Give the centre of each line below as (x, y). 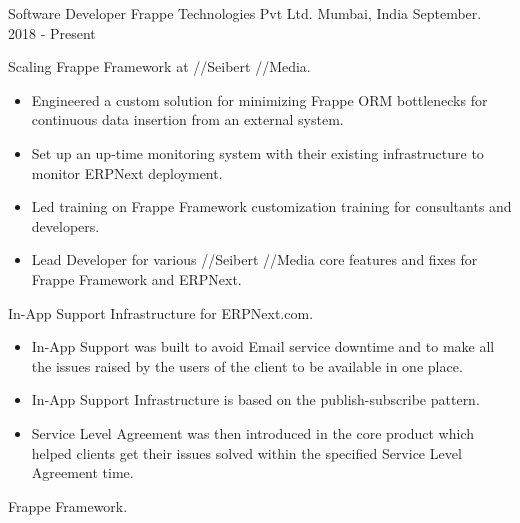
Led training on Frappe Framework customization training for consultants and (271, 206)
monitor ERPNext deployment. (127, 172)
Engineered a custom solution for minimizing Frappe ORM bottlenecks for (259, 99)
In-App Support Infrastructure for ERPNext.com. (161, 312)
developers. (65, 225)
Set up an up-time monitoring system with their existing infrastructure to (257, 152)
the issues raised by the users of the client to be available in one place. (247, 365)
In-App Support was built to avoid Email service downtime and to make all (263, 346)
